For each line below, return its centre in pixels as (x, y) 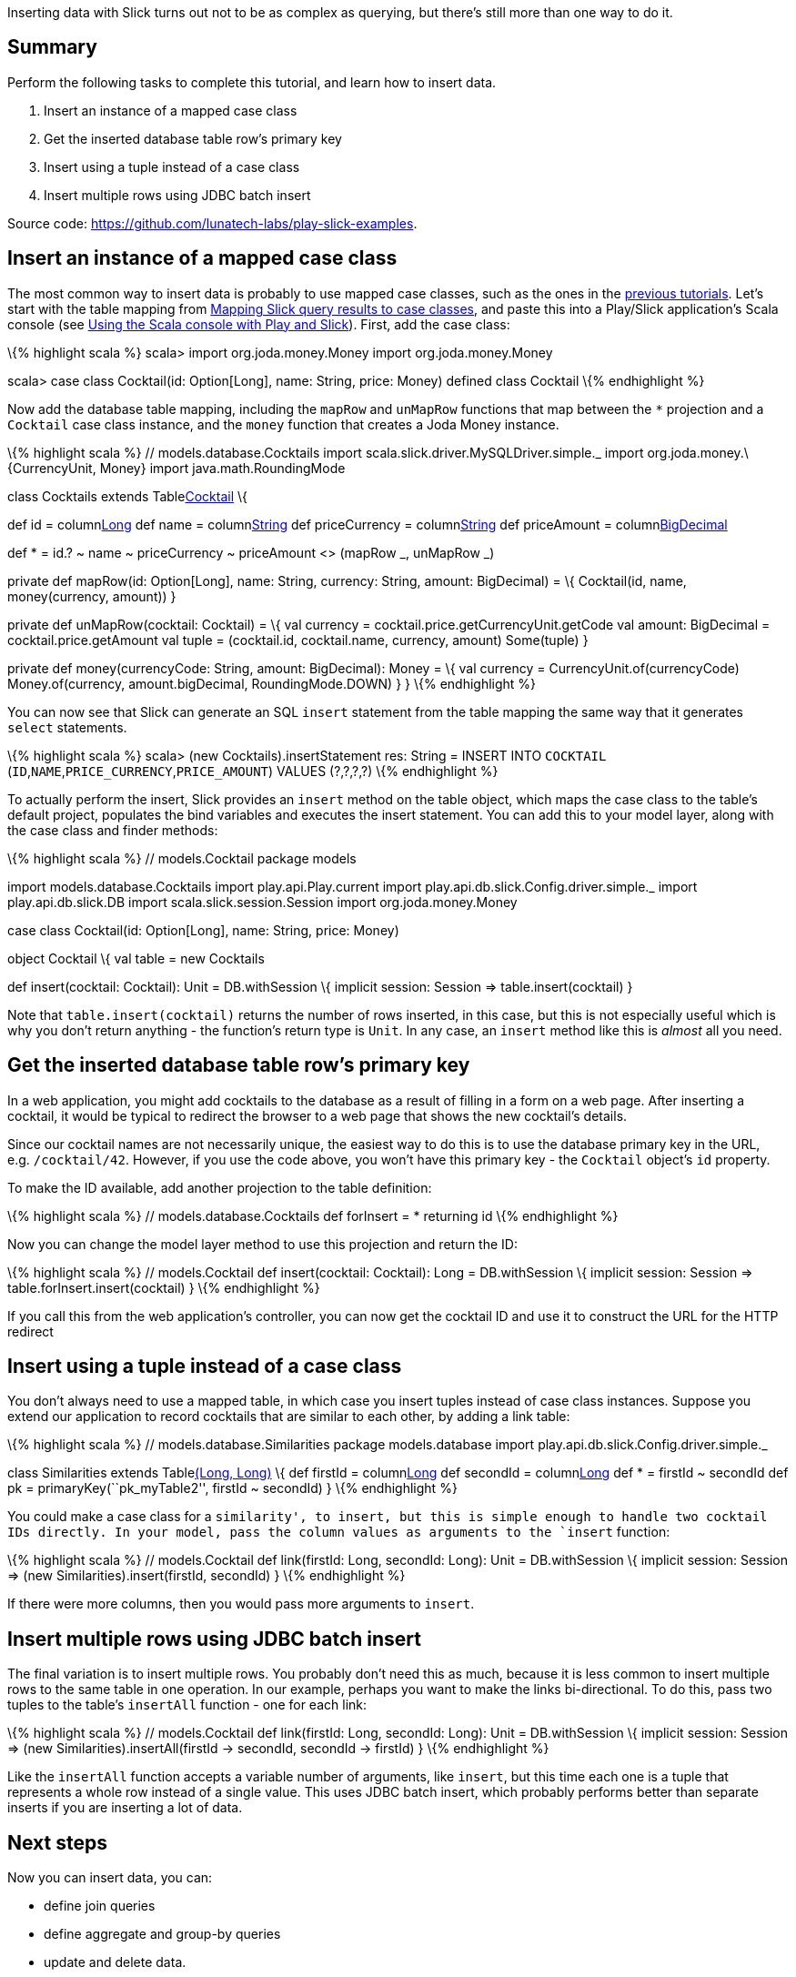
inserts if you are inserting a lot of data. (125, 1808)
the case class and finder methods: (113, 830)
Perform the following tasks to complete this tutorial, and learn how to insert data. (252, 82)
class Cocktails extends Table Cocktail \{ (127, 496)
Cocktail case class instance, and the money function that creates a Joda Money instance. (283, 424)
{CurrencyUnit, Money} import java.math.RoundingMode (176, 468)
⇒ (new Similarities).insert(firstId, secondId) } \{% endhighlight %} (207, 1576)
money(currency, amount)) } (92, 596)
